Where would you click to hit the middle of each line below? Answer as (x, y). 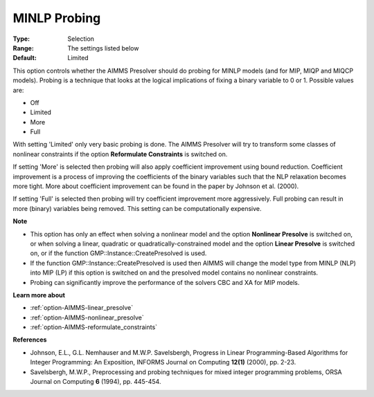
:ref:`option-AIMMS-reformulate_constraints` (94, 327)
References (30, 340)
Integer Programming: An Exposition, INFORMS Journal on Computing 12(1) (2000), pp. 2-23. (163, 362)
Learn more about (39, 295)
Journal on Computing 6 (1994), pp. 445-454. (96, 382)
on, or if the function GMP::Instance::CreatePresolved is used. (118, 253)
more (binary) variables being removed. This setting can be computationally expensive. (137, 208)
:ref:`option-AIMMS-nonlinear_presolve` (87, 317)
